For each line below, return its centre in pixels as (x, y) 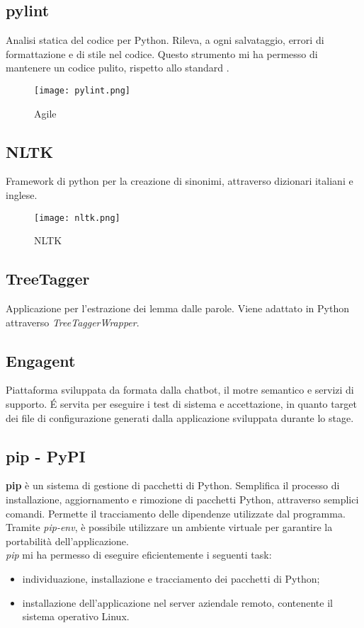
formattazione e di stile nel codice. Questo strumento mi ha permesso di (162, 53)
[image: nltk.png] (77, 218)
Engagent (41, 360)
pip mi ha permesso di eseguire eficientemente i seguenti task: (139, 555)
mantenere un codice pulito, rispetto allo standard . (118, 68)
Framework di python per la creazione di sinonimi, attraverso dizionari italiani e (180, 181)
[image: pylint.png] (83, 90)
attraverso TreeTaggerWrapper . (73, 322)
